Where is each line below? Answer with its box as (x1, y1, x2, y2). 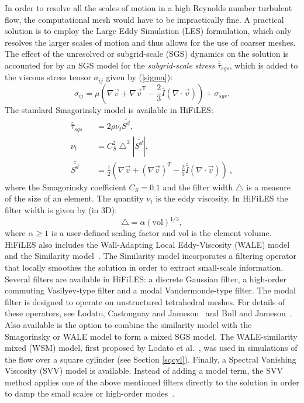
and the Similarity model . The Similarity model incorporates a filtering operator (5, 250, 296, 262)
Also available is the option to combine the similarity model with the (5, 318, 252, 330)
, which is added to (229, 59, 298, 71)
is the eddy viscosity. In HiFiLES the (156, 192, 288, 204)
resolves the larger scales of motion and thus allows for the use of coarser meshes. (5, 36, 296, 48)
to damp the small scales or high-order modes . (5, 387, 175, 399)
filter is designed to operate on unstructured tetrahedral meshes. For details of (5, 295, 285, 308)
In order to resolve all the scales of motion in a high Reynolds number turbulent (5, 2, 292, 13)
